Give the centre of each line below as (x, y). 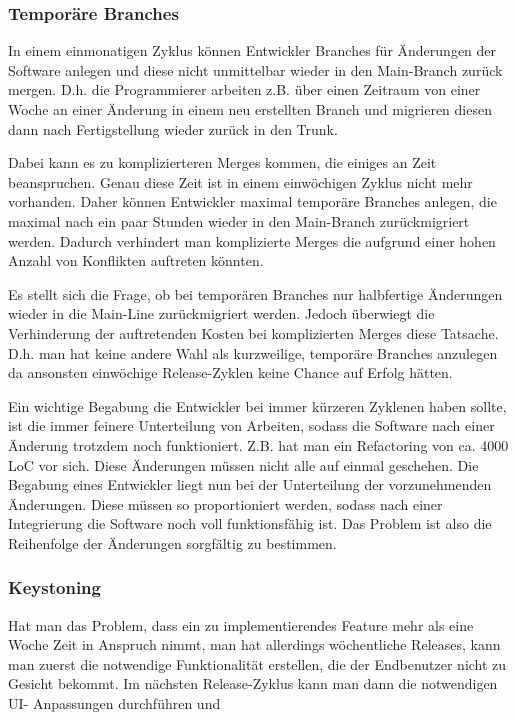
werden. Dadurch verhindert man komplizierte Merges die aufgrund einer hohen (252, 240)
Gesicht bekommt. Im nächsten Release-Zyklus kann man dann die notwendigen (253, 683)
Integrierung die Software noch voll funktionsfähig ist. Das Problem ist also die (250, 523)
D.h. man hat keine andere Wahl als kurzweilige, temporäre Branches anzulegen (253, 352)
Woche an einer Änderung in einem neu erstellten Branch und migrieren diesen (250, 109)
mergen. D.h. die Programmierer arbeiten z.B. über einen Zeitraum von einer (244, 89)
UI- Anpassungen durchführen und (114, 703)
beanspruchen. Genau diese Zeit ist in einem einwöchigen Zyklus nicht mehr (240, 181)
